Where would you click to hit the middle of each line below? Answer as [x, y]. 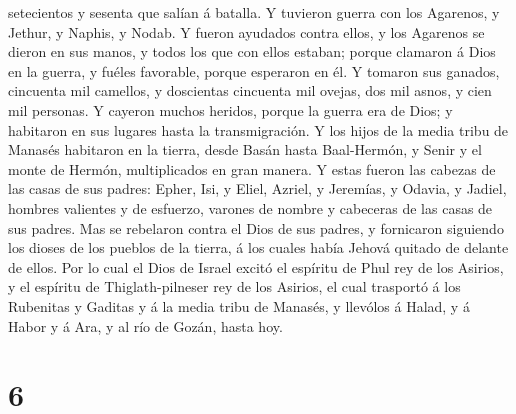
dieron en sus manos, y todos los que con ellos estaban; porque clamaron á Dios [252, 51]
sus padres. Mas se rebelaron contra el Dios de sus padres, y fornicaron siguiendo [256, 227]
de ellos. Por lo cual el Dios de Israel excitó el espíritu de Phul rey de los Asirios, [256, 266]
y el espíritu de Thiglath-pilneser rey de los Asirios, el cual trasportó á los [234, 286]
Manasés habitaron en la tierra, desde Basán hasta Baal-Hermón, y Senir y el [245, 149]
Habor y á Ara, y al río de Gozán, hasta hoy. [145, 325]
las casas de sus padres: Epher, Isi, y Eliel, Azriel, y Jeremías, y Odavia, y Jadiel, [257, 188]
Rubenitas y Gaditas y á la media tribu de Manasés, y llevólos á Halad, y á [239, 305]
